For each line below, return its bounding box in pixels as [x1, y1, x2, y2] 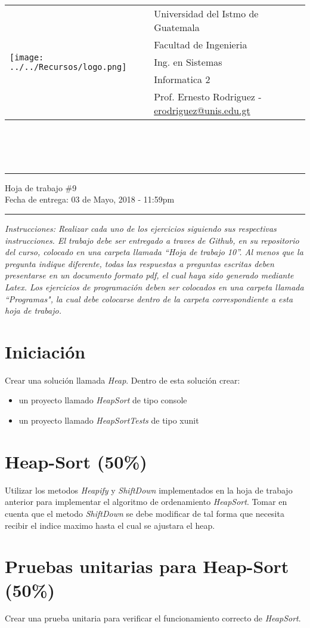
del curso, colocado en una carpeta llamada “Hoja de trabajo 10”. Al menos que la [5, 246, 303, 258]
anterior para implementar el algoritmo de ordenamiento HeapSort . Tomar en [5, 495, 287, 508]
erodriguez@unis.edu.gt [154, 103, 250, 117]
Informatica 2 [154, 72, 210, 86]
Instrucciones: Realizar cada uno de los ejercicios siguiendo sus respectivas [5, 222, 277, 234]
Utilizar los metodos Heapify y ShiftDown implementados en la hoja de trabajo [5, 483, 293, 496]
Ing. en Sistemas [154, 55, 222, 69]
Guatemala [154, 20, 200, 34]
